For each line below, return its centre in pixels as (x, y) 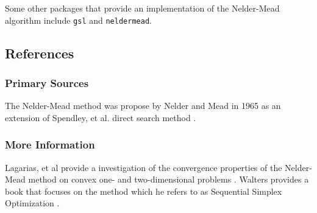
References (40, 53)
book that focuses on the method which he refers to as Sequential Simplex (144, 191)
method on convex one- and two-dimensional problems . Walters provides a (169, 179)
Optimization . (32, 203)
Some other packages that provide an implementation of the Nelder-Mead (142, 8)
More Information (50, 145)
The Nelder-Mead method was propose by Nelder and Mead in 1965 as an (143, 106)
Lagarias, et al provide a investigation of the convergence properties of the (144, 167)
